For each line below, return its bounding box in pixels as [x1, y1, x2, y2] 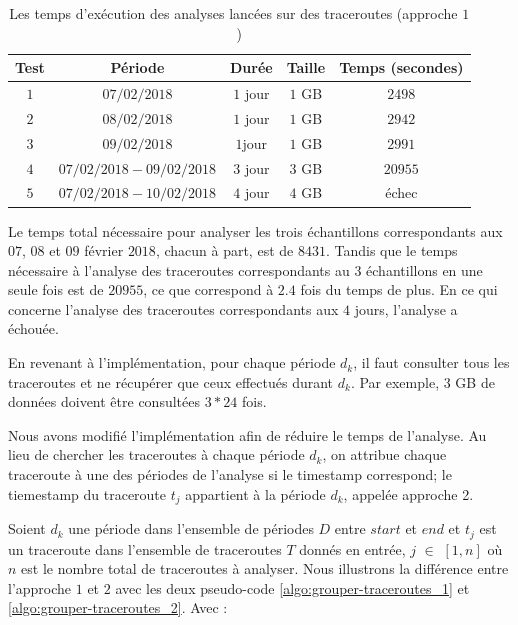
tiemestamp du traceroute [8, 483, 167, 504]
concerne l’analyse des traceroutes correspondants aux [8, 298, 339, 319]
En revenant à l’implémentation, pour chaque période [8, 352, 336, 373]
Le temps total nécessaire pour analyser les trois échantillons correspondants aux [8, 220, 503, 241]
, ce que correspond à [143, 279, 274, 300]
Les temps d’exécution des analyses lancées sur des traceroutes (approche [9, 3, 458, 23]
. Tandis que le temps [325, 240, 458, 261]
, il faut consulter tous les [353, 352, 510, 373]
